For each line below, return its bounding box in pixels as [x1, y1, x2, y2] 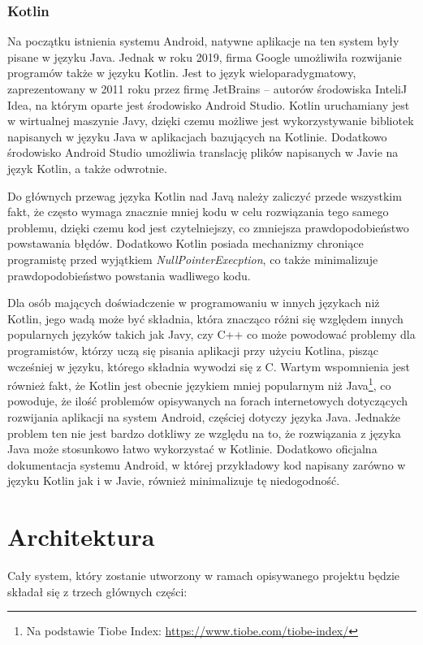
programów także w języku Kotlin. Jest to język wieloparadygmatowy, [7, 64, 356, 81]
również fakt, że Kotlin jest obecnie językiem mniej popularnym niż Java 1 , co [7, 374, 391, 393]
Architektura [7, 520, 155, 553]
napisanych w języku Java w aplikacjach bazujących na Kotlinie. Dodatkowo [7, 128, 387, 145]
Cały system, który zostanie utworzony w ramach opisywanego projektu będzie [7, 567, 400, 584]
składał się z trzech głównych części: [7, 582, 188, 600]
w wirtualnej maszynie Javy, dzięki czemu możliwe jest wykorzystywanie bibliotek [7, 112, 414, 129]
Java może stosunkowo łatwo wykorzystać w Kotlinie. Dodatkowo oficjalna [7, 440, 378, 457]
